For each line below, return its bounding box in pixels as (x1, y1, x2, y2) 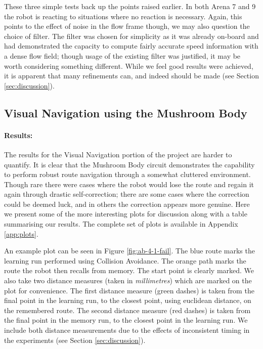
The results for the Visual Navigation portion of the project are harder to (4, 149, 232, 159)
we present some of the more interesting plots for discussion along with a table (4, 208, 247, 219)
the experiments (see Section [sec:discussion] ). (4, 334, 146, 345)
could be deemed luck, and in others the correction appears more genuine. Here (4, 198, 250, 209)
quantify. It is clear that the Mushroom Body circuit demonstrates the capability (4, 159, 255, 169)
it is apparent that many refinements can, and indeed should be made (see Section (4, 70, 259, 81)
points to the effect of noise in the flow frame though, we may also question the (4, 21, 250, 31)
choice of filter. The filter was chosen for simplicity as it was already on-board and (4, 30, 259, 41)
